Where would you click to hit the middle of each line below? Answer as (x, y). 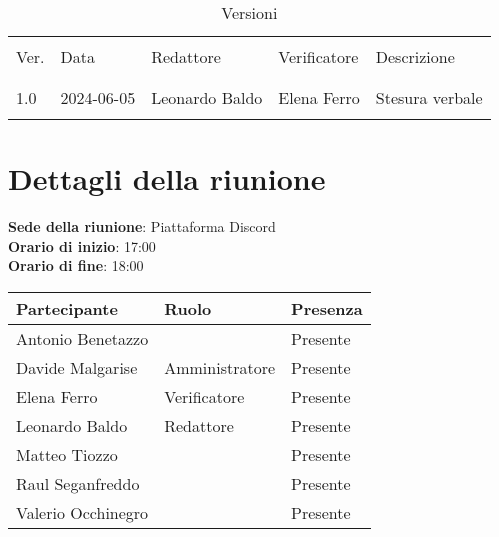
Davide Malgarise (77, 367)
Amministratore (220, 367)
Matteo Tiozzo (67, 454)
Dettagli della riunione (167, 178)
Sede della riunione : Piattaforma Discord (142, 226)
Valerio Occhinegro (82, 512)
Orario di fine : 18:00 (76, 265)
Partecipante (67, 308)
